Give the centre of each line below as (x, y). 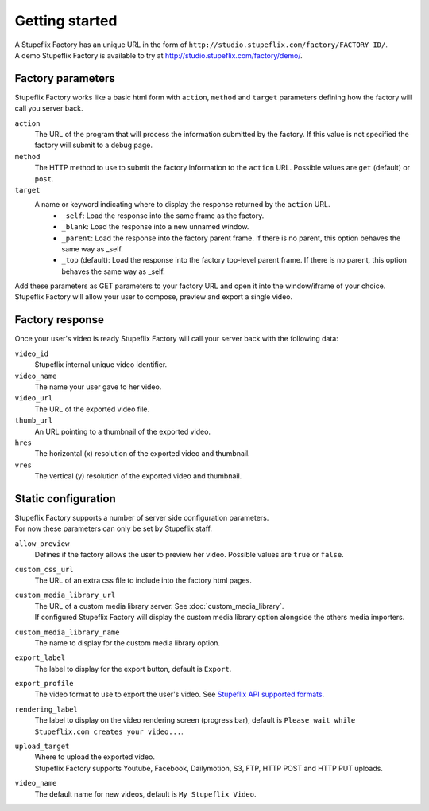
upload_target (42, 747)
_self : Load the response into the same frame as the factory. (163, 216)
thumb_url (34, 421)
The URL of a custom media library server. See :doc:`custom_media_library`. (159, 606)
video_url (34, 398)
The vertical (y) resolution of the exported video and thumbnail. (138, 476)
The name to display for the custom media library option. (128, 643)
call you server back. (49, 108)
